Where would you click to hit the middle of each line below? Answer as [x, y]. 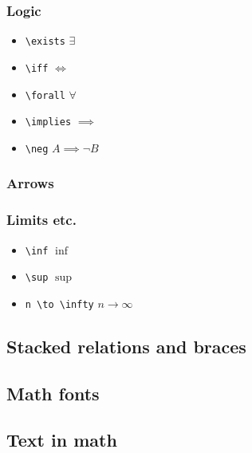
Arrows [30, 183]
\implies [48, 122]
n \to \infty [59, 304]
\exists [45, 42]
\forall [45, 95]
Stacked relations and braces [126, 346]
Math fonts [53, 393]
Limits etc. [41, 220]
